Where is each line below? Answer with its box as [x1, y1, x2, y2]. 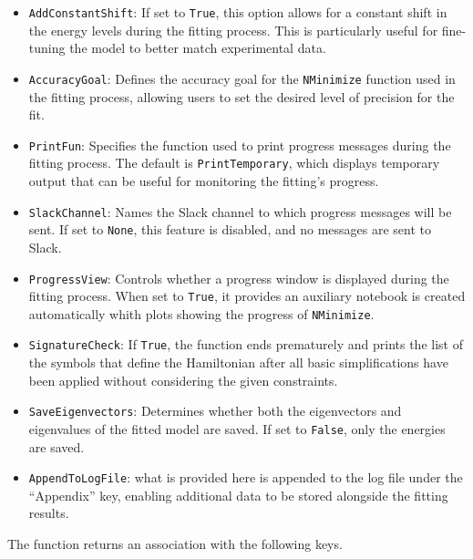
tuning [28, 38, 66, 57]
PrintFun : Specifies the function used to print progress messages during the [28, 135, 451, 154]
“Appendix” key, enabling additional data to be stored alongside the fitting [28, 485, 448, 504]
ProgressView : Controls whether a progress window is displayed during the [28, 268, 449, 287]
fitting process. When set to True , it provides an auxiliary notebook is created [28, 286, 466, 305]
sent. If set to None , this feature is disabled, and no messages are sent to [28, 220, 431, 239]
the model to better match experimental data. [69, 38, 326, 57]
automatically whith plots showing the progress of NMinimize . [28, 304, 375, 323]
